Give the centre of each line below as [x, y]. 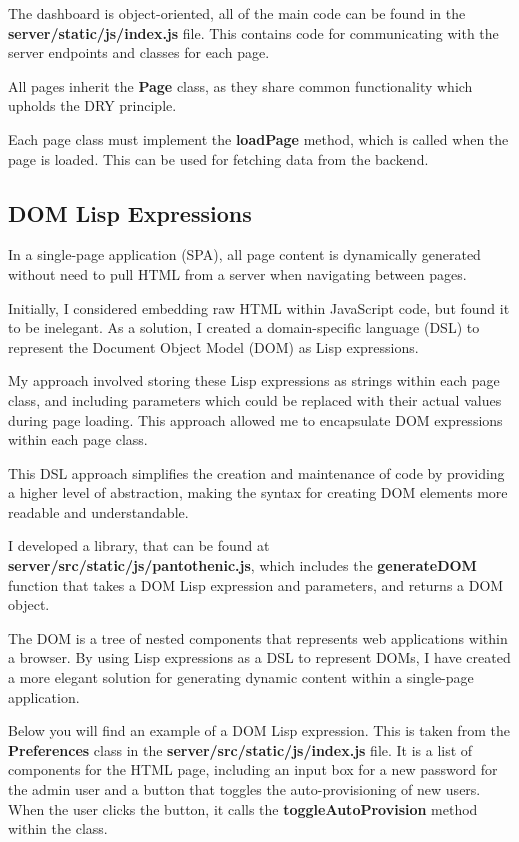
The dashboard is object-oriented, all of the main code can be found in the [237, 13]
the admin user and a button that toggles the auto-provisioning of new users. [244, 789]
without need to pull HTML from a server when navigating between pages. [237, 273]
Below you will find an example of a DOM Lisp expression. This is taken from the [259, 730]
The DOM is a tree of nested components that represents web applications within [258, 637]
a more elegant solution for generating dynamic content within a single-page [241, 677]
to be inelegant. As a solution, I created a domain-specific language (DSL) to [244, 327]
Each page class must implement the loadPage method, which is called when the [258, 138]
